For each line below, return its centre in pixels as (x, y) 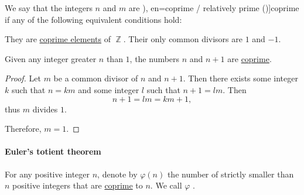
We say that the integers (49, 8)
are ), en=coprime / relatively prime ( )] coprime (214, 8)
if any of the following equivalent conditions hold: (93, 19)
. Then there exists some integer (240, 78)
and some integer (109, 89)
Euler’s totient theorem (53, 151)
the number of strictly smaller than (230, 174)
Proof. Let (23, 78)
